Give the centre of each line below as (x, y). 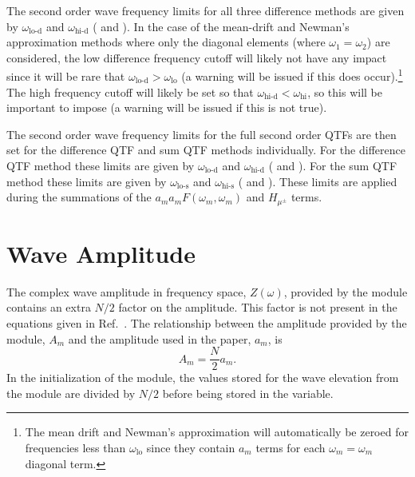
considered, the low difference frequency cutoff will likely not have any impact (197, 57)
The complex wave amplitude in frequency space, (126, 291)
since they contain (191, 447)
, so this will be (345, 91)
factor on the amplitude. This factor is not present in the (258, 307)
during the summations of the (79, 197)
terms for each (290, 447)
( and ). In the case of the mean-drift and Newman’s (221, 26)
